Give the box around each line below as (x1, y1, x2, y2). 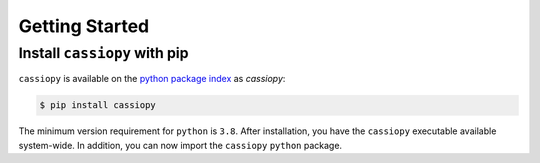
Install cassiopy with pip (18, 44, 189, 62)
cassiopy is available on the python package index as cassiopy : (18, 73, 286, 85)
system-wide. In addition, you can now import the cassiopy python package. (18, 139, 343, 151)
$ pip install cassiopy (39, 100, 157, 111)
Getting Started (18, 15, 150, 37)
